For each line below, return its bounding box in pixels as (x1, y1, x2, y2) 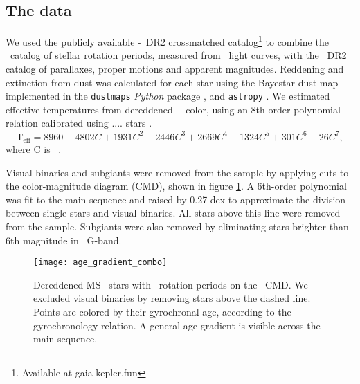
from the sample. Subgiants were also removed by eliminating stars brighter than (6, 219, 349, 233)
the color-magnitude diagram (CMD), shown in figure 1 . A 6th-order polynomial (6, 179, 347, 193)
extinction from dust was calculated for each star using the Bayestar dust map (6, 75, 339, 89)
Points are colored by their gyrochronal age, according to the (33, 304, 291, 319)
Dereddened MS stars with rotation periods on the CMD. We (33, 277, 308, 291)
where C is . (6, 142, 62, 156)
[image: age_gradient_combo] (33, 257, 168, 268)
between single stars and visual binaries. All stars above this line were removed (6, 205, 341, 220)
